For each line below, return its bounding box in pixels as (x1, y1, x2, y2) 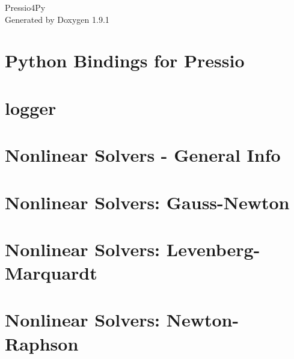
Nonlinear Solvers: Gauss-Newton (5, 189, 290, 214)
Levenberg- (166, 236, 260, 261)
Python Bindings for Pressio (5, 48, 245, 73)
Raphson (5, 331, 79, 355)
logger (5, 95, 57, 120)
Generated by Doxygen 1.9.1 (5, 13, 109, 25)
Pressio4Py (5, 1, 46, 13)
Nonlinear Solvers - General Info (5, 143, 281, 167)
